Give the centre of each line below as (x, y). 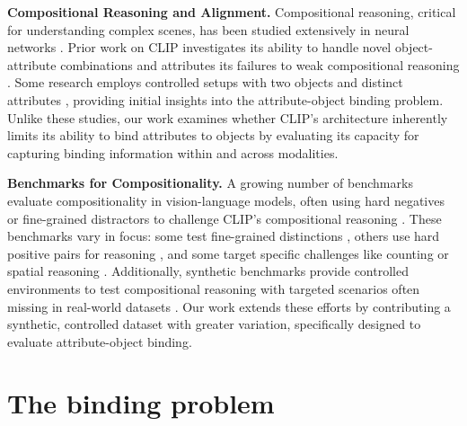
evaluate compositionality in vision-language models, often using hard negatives (226, 200)
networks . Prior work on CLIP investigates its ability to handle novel (199, 47)
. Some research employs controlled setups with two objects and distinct (205, 82)
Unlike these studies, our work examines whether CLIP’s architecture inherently (228, 117)
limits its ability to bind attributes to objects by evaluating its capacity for (213, 135)
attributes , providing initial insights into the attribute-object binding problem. (225, 99)
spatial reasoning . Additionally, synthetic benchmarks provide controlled (208, 271)
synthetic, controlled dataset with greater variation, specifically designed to (214, 324)
